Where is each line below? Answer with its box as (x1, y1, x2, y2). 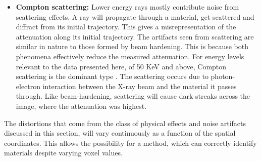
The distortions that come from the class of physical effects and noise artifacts (4, 117, 246, 128)
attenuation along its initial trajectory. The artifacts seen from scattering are (16, 31, 254, 42)
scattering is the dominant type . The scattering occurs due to (16, 71, 208, 82)
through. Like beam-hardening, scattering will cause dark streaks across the (16, 91, 250, 101)
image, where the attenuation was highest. (16, 100, 147, 111)
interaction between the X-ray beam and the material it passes (42, 80, 237, 91)
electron (16, 80, 41, 91)
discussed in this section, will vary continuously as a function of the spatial (4, 128, 236, 138)
